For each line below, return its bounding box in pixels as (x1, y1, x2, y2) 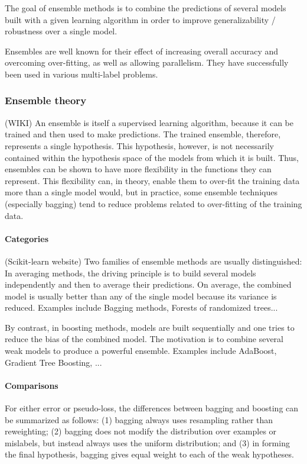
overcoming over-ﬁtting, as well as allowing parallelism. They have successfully (5, 56, 289, 69)
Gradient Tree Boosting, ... (5, 356, 102, 368)
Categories (5, 232, 49, 244)
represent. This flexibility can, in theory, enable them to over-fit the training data (5, 174, 300, 186)
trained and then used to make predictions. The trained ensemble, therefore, (5, 128, 281, 140)
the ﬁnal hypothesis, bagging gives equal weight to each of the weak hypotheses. (5, 448, 294, 460)
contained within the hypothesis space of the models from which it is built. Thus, (5, 151, 299, 163)
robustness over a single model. (5, 25, 117, 37)
